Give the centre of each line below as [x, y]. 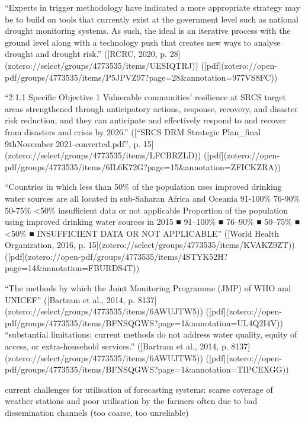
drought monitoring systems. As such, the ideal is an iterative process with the [148, 31]
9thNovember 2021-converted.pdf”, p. [73, 143]
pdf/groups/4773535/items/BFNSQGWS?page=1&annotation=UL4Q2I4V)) [144, 322]
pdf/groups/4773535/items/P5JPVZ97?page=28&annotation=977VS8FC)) [141, 77]
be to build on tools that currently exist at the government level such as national [152, 19]
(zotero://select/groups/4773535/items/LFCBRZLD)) [103, 155]
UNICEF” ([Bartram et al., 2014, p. [70, 299]
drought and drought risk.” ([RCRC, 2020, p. [86, 54]
